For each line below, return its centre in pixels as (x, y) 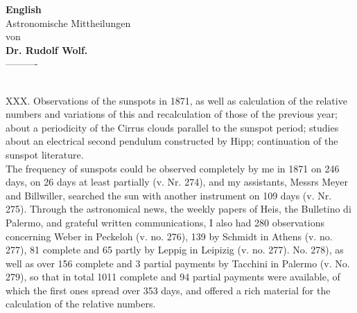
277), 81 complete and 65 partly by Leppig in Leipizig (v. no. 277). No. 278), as (175, 250)
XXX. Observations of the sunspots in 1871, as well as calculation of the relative (176, 100)
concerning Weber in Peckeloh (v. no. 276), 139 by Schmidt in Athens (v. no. (169, 236)
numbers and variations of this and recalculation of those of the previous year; (172, 114)
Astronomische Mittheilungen (68, 23)
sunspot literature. (45, 154)
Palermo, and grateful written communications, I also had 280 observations (165, 222)
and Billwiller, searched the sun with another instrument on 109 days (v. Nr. (169, 195)
